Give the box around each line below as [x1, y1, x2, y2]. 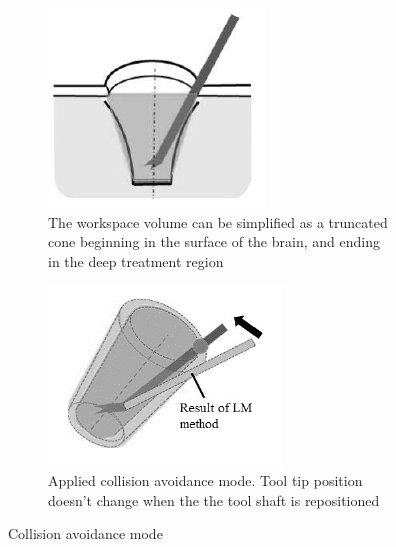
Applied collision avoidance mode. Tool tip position [48, 469, 363, 490]
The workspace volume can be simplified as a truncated [48, 211, 388, 232]
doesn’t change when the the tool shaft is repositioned [48, 489, 380, 510]
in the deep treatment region [48, 250, 224, 271]
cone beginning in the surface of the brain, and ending [48, 231, 380, 252]
